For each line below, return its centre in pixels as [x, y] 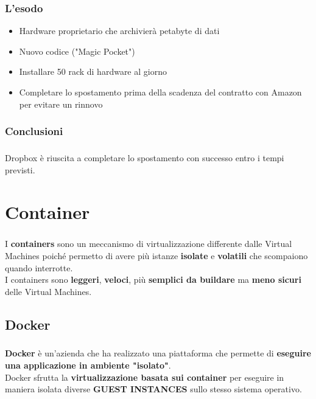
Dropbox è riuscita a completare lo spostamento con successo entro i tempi [145, 158]
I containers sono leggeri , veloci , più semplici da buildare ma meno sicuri [153, 279]
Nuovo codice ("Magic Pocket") [77, 51]
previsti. [20, 170]
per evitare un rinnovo [61, 104]
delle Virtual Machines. [48, 291]
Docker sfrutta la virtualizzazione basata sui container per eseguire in [145, 377]
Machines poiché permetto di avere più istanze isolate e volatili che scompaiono [156, 255]
